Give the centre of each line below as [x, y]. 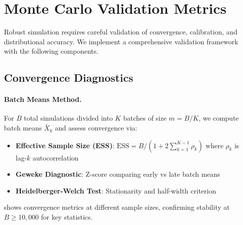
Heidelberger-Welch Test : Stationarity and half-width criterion [116, 190]
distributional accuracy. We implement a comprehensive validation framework [121, 41]
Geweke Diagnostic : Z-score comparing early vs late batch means [118, 174]
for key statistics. [67, 217]
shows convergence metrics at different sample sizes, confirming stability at [117, 207]
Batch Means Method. [43, 99]
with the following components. [51, 51]
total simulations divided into [68, 118]
